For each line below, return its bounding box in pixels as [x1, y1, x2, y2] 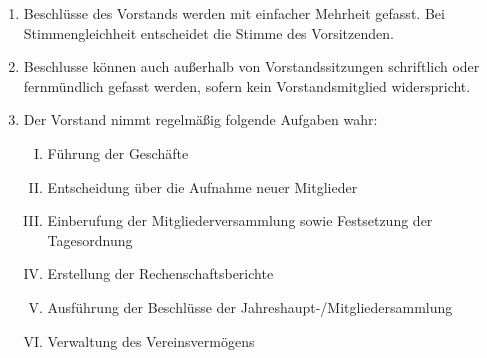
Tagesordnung [47, 229, 133, 250]
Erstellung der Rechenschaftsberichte [47, 263, 274, 284]
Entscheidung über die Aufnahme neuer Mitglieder [47, 176, 358, 197]
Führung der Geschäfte [47, 142, 189, 163]
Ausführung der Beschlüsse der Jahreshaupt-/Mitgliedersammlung [47, 296, 453, 317]
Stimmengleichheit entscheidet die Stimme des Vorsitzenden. [23, 22, 394, 43]
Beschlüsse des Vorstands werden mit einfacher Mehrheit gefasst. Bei [23, 3, 445, 23]
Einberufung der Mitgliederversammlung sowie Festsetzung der [47, 210, 433, 231]
